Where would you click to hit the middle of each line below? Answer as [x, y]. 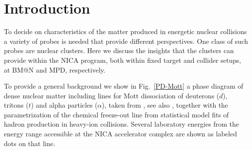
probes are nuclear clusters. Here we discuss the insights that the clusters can [119, 50]
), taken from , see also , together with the [165, 105]
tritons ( [16, 105]
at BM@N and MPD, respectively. [55, 69]
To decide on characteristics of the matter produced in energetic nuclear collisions [126, 31]
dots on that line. [30, 143]
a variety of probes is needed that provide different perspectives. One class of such [126, 41]
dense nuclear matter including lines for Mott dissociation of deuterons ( [112, 95]
